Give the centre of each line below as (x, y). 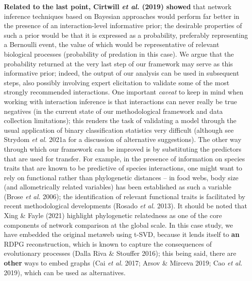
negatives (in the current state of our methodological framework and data (113, 111)
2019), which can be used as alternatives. (65, 272)
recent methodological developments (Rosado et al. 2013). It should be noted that (126, 206)
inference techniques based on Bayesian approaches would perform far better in (122, 16)
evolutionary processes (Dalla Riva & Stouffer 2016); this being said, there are (120, 253)
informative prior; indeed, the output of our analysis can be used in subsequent (122, 73)
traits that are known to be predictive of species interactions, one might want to (123, 168)
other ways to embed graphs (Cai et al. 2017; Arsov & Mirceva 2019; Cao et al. (123, 263)
